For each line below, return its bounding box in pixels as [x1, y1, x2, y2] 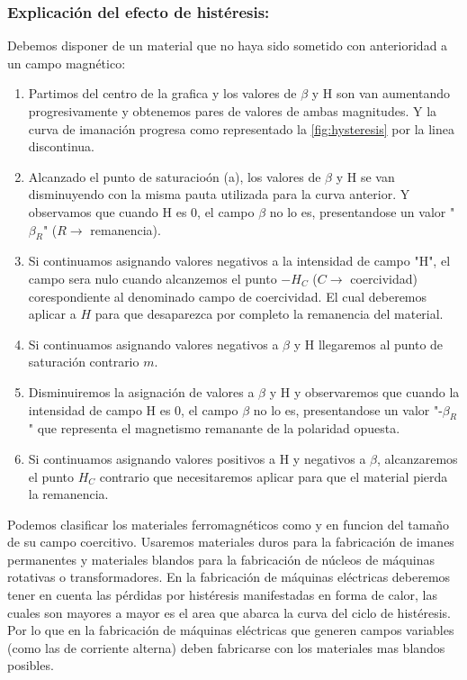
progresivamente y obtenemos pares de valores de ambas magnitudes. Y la [28, 102, 437, 120]
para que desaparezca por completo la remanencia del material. [94, 304, 444, 323]
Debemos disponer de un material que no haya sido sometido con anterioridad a [7, 36, 448, 55]
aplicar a [28, 304, 76, 323]
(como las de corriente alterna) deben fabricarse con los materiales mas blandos [7, 638, 445, 657]
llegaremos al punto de [318, 334, 444, 353]
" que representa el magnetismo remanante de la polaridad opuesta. [28, 419, 400, 438]
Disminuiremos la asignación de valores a [28, 382, 255, 401]
